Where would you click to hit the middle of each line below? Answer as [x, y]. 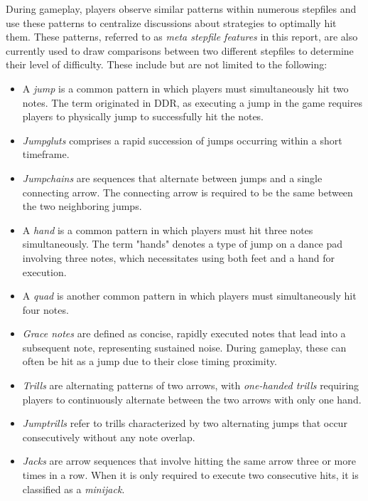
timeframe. [46, 154]
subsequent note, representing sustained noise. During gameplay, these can [184, 347]
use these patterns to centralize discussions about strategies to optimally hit [171, 22]
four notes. [45, 309]
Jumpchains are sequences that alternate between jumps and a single [172, 178]
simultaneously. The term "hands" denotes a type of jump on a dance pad [183, 244]
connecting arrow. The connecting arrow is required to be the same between [188, 192]
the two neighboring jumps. [82, 206]
